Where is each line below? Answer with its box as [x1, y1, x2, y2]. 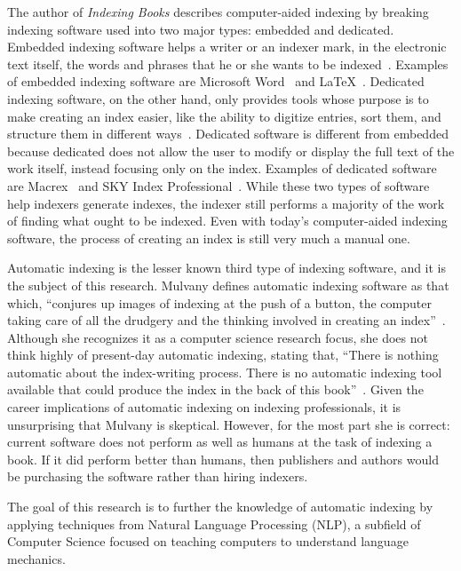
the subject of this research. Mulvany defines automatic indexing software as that [7, 275, 449, 294]
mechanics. [7, 549, 66, 567]
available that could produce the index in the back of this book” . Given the [7, 380, 424, 399]
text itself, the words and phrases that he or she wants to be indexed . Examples [7, 54, 449, 73]
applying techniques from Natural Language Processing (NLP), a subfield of [7, 514, 421, 533]
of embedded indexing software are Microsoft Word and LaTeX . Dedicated [7, 72, 425, 91]
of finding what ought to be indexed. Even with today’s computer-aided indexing [7, 211, 448, 230]
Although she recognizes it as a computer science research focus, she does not [7, 328, 428, 346]
